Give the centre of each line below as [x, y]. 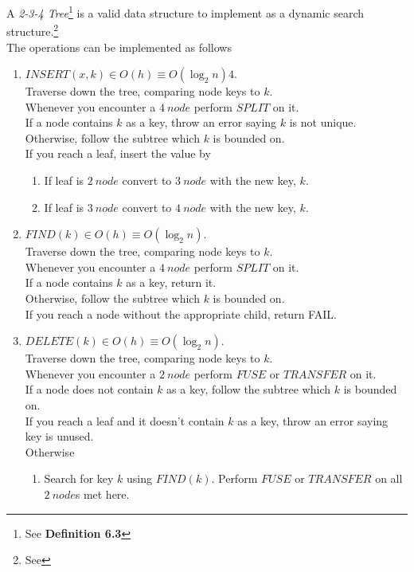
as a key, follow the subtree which [249, 389]
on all [389, 478]
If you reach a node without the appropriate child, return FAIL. [181, 313]
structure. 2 [33, 30]
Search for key [79, 478]
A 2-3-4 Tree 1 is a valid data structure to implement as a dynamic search [185, 12]
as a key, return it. [171, 282]
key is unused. [59, 436]
